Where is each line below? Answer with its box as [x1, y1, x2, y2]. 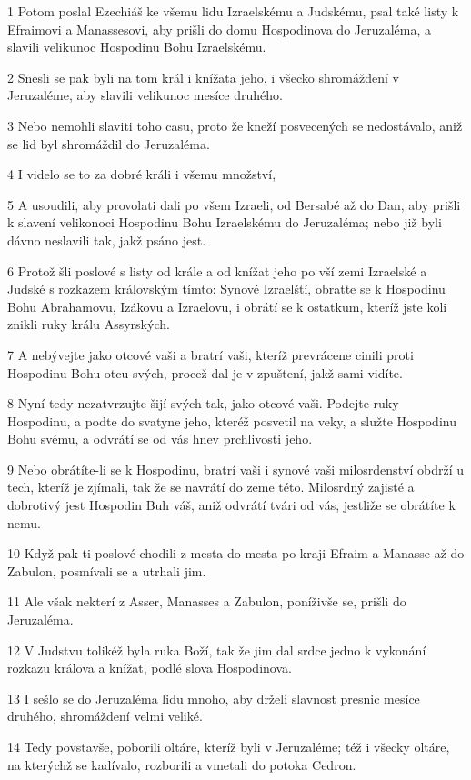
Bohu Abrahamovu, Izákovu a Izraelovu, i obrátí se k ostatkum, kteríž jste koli [7, 296, 447, 315]
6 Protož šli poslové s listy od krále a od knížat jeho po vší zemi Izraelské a [7, 261, 427, 280]
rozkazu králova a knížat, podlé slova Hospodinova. [7, 658, 292, 677]
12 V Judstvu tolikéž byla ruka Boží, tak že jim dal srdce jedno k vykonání [7, 640, 426, 659]
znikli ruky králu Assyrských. [7, 315, 170, 334]
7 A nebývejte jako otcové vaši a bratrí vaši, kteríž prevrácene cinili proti [7, 345, 414, 364]
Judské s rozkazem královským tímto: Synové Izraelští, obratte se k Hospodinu [7, 279, 446, 298]
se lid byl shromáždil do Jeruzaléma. [7, 134, 210, 153]
